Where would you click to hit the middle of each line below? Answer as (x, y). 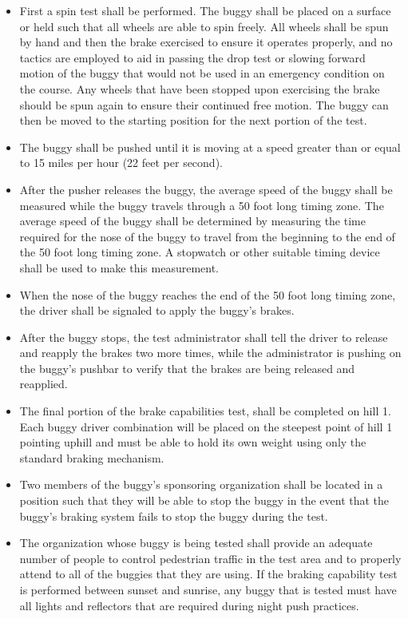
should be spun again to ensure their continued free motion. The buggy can (204, 104)
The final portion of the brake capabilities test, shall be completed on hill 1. (205, 411)
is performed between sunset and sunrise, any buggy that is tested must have (208, 589)
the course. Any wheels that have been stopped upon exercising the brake (200, 88)
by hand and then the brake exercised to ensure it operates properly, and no (206, 42)
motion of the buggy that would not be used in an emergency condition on (202, 73)
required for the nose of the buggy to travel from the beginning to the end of (207, 236)
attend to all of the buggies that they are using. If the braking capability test (208, 574)
